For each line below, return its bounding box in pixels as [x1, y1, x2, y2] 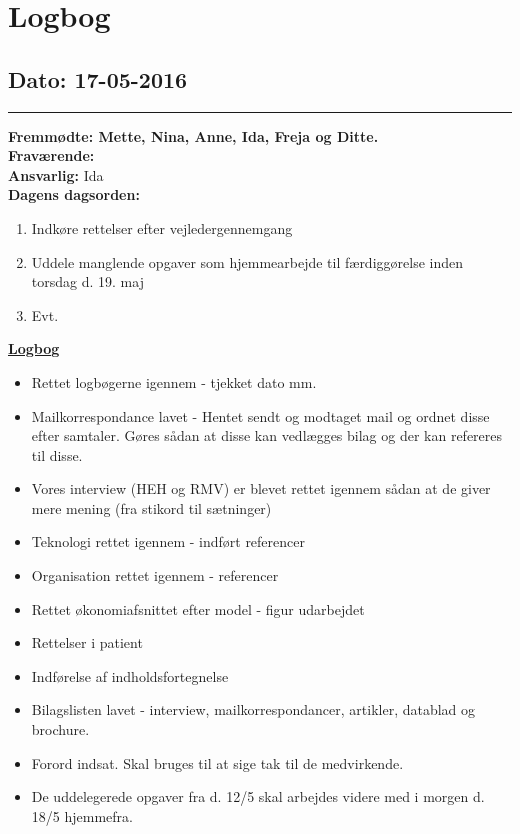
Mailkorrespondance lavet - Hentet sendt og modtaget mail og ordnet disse [31, 405, 490, 426]
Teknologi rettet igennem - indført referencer [31, 531, 305, 552]
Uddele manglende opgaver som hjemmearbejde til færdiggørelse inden [31, 251, 463, 272]
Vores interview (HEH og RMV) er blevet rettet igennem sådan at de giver [31, 478, 491, 499]
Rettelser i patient [31, 632, 143, 653]
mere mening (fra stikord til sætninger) [31, 497, 272, 518]
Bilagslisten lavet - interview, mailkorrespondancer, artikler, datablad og [31, 699, 476, 720]
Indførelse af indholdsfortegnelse [31, 665, 229, 686]
